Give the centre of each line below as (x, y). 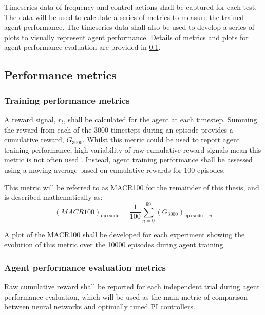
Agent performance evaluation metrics (85, 267)
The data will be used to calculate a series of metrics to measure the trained (124, 17)
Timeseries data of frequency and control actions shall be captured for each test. (131, 7)
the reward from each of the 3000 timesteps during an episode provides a (119, 129)
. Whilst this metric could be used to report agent (161, 140)
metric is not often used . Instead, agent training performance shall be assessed (128, 160)
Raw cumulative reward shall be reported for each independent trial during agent (132, 286)
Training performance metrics (67, 100)
